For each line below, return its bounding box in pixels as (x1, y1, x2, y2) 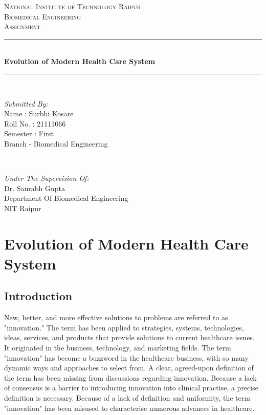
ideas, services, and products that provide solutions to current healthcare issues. (4, 332, 255, 343)
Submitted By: (4, 98, 48, 109)
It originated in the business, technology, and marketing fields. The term (4, 342, 231, 353)
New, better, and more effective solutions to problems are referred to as (4, 312, 228, 323)
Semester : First (4, 128, 54, 139)
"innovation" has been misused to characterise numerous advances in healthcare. (4, 402, 255, 413)
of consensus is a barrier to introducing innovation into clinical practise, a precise (4, 382, 258, 393)
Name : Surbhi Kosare (4, 108, 74, 119)
